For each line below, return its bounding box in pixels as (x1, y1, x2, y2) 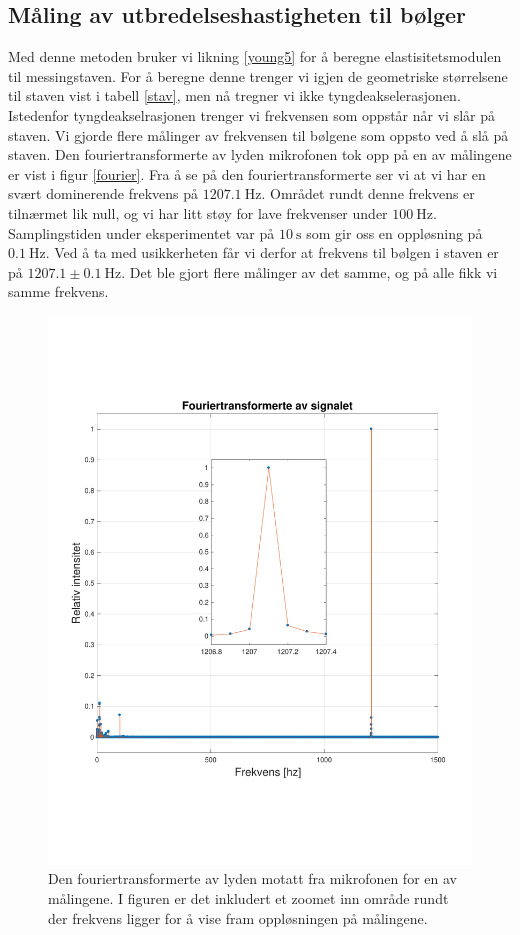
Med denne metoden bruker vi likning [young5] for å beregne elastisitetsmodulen (8, 46, 502, 67)
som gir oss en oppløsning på (306, 222, 483, 243)
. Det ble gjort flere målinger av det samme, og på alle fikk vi (121, 261, 498, 282)
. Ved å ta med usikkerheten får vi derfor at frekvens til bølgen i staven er (45, 242, 499, 263)
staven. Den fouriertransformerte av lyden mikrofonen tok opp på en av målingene (8, 144, 512, 165)
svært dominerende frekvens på (8, 183, 199, 204)
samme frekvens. (8, 281, 109, 302)
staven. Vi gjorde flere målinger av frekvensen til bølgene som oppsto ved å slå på (8, 124, 509, 145)
